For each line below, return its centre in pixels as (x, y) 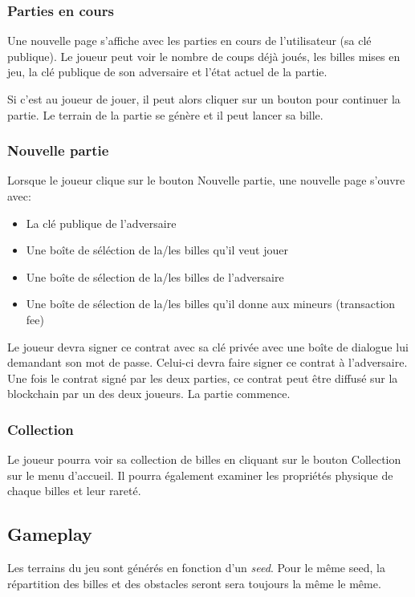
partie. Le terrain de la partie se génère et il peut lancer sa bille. (165, 114)
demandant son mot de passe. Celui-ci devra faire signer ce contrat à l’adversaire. (207, 362)
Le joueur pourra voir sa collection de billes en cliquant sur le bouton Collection (204, 459)
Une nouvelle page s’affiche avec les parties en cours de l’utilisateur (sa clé (189, 41)
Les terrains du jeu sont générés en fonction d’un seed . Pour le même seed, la (196, 568)
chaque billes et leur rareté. (74, 491)
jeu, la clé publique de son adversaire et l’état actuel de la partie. (167, 72)
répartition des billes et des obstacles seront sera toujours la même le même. (194, 583)
